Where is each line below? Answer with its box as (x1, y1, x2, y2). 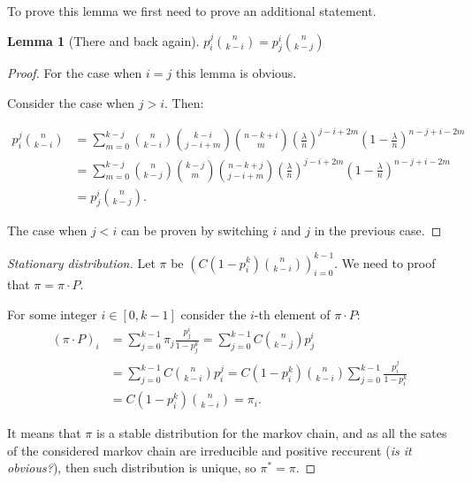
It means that (7, 424, 81, 442)
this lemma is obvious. (175, 64, 297, 82)
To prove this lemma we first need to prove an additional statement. (7, 2, 377, 19)
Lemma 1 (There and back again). (7, 31, 200, 50)
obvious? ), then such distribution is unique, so (7, 458, 256, 477)
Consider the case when (7, 93, 135, 111)
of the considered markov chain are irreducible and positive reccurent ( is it (7, 441, 412, 459)
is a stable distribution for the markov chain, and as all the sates (95, 424, 447, 442)
